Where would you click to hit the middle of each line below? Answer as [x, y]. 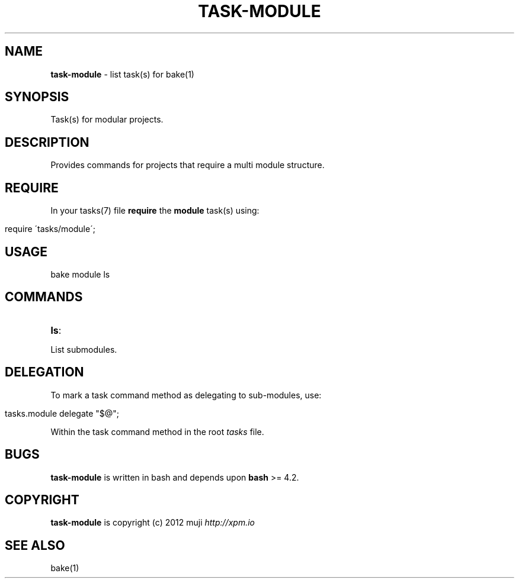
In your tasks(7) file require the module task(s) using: [155, 211]
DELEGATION [44, 372]
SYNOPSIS [37, 97]
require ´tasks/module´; [50, 229]
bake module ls [80, 274]
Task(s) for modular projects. [107, 120]
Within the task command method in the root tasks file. [157, 431]
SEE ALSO [35, 545]
